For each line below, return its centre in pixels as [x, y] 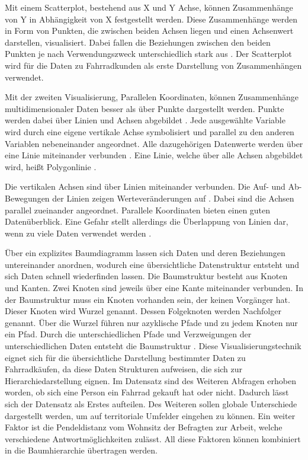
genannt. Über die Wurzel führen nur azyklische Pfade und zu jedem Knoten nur [151, 322]
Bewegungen [27, 198]
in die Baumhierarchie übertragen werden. [81, 450]
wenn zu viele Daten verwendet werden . [78, 233]
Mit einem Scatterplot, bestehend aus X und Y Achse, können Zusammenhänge [149, 7]
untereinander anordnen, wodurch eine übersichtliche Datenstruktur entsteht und [152, 264]
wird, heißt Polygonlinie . [51, 166]
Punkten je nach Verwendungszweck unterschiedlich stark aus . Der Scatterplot [148, 54]
